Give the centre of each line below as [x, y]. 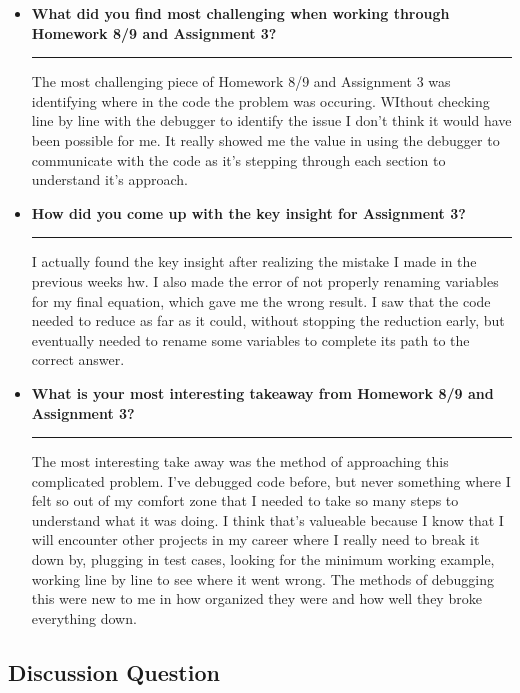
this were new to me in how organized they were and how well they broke [256, 598]
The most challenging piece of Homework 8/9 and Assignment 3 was [241, 81]
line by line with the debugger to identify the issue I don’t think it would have [271, 120]
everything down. [84, 617]
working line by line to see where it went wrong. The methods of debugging [263, 578]
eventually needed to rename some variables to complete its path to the [250, 339]
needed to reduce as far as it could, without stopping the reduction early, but [268, 320]
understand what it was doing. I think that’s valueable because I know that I [267, 519]
